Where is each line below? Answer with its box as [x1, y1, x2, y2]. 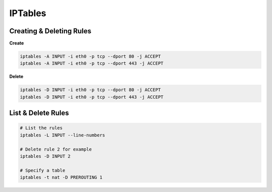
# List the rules [20, 125, 63, 131]
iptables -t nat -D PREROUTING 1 [20, 174, 103, 180]
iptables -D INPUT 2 [20, 153, 71, 159]
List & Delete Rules [9, 109, 69, 117]
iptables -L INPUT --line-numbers [20, 132, 105, 138]
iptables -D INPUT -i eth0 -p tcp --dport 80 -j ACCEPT [20, 87, 161, 93]
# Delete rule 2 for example [20, 146, 92, 152]
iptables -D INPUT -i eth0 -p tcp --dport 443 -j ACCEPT [20, 94, 164, 100]
